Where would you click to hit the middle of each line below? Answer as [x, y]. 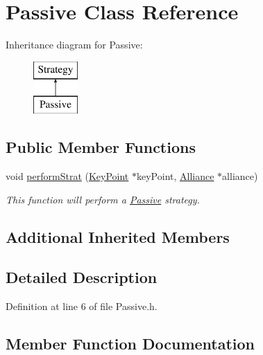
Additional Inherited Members [118, 236]
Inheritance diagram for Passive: [74, 45]
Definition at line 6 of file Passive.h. [82, 306]
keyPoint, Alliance [175, 176]
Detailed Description [82, 277]
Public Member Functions [101, 147]
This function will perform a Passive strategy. [103, 199]
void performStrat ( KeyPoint [67, 176]
